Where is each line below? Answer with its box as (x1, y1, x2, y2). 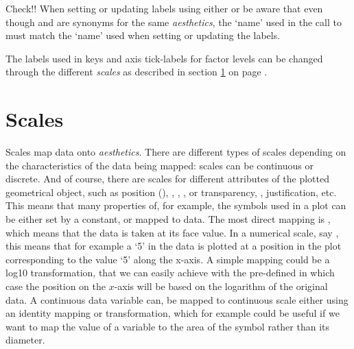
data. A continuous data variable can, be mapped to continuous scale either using (5, 292, 349, 306)
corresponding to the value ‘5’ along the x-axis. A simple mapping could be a (5, 252, 330, 266)
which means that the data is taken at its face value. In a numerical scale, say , (5, 225, 339, 239)
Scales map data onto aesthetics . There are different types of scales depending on (5, 145, 346, 159)
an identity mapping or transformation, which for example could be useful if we (5, 306, 340, 320)
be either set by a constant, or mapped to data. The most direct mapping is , (5, 212, 331, 226)
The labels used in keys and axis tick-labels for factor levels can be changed (5, 51, 323, 65)
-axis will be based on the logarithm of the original (114, 279, 328, 293)
